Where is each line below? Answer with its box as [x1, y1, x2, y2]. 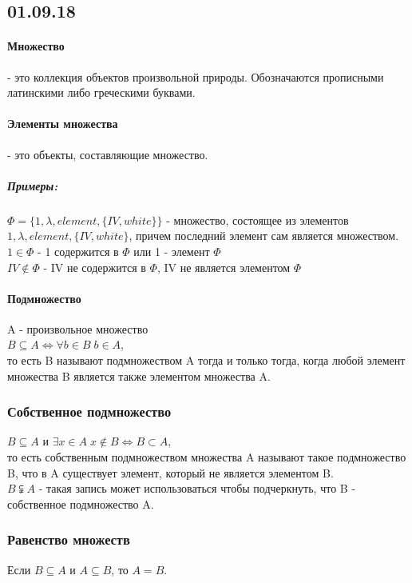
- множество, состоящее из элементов [166, 211, 349, 228]
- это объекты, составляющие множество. [7, 146, 208, 162]
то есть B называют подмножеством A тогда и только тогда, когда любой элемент [7, 352, 406, 369]
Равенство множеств [7, 529, 130, 549]
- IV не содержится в [43, 258, 146, 275]
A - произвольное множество [7, 320, 149, 337]
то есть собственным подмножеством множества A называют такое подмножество [7, 449, 406, 465]
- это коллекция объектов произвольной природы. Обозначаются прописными [7, 68, 384, 85]
